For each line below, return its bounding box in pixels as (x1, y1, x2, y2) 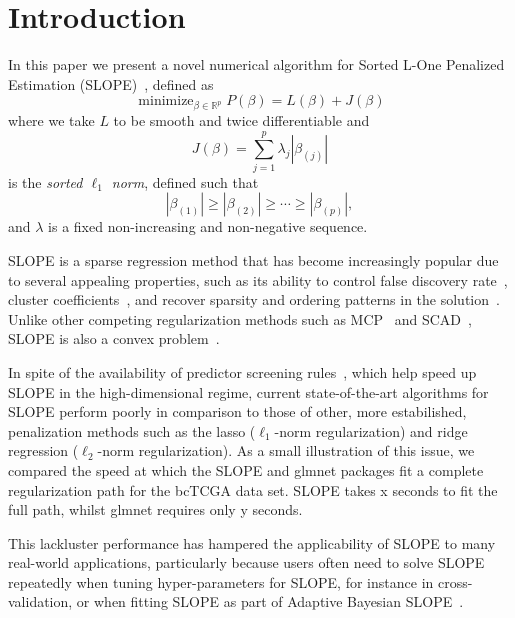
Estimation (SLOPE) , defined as (8, 73, 214, 94)
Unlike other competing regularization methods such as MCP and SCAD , (8, 308, 472, 329)
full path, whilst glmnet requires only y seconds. (8, 499, 303, 520)
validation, (8, 591, 73, 612)
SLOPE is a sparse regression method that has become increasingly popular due (8, 249, 499, 270)
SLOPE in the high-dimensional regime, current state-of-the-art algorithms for (8, 381, 489, 402)
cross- (437, 571, 473, 592)
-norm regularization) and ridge (274, 420, 468, 441)
